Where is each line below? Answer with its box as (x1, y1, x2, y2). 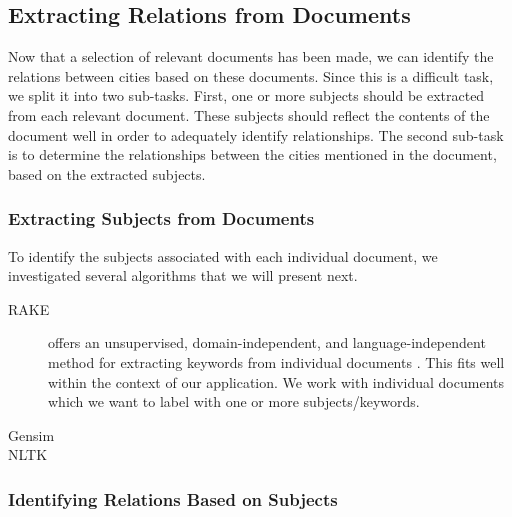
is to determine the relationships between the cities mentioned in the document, (8, 144, 497, 165)
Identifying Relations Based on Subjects (8, 486, 338, 511)
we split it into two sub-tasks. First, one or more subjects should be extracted (8, 85, 485, 106)
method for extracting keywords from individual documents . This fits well (48, 351, 505, 372)
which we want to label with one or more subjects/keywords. (48, 391, 420, 412)
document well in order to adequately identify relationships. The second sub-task (8, 124, 504, 145)
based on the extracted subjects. (8, 163, 206, 184)
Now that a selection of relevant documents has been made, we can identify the (8, 46, 494, 67)
